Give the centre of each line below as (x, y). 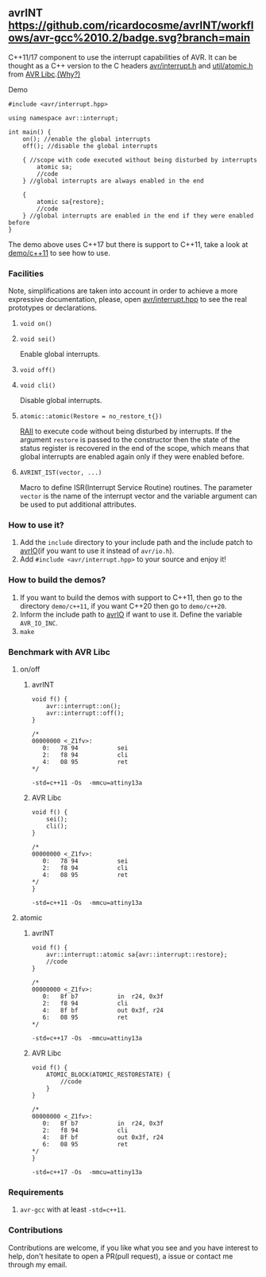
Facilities (26, 273)
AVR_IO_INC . (39, 623)
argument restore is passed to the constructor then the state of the (130, 440)
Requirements (36, 1192)
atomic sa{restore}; (71, 202)
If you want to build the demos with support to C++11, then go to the (131, 597)
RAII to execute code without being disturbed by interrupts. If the (126, 431)
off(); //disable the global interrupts (90, 146)
